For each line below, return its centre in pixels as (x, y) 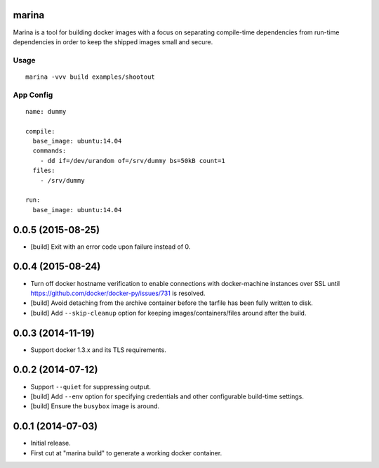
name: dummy (46, 111)
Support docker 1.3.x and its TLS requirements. (98, 350)
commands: (49, 151)
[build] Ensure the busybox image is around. (95, 406)
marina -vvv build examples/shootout (91, 77)
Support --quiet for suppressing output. (91, 386)
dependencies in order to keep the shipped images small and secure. (113, 41)
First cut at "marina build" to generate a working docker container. (126, 453)
